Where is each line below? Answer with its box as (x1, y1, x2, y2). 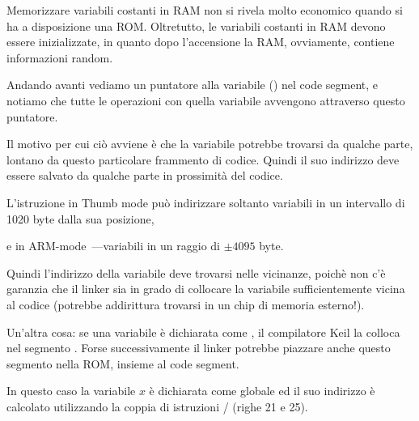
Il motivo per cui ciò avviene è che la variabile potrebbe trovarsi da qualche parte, (6, 135, 413, 152)
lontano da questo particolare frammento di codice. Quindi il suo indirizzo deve (6, 151, 400, 168)
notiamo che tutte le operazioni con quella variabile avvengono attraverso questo (6, 91, 405, 108)
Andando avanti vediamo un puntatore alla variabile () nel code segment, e (6, 76, 379, 93)
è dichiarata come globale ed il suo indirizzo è (149, 382, 375, 399)
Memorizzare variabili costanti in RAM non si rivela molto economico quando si (6, 2, 403, 18)
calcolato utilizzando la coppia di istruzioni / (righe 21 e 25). (6, 398, 308, 415)
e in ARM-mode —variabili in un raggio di (6, 237, 220, 254)
